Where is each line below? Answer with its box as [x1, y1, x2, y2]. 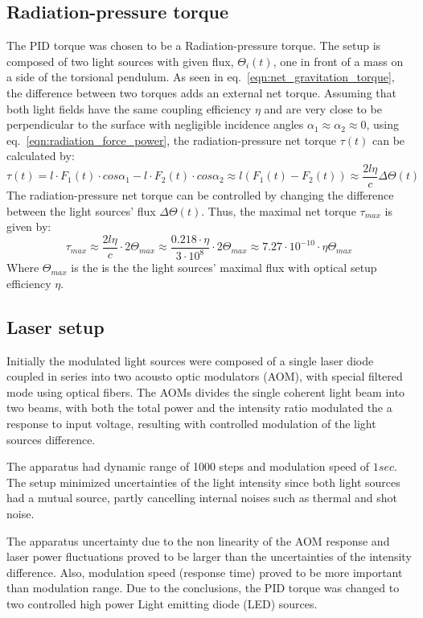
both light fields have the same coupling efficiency [6, 100, 252, 117]
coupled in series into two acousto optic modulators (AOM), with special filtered [6, 368, 403, 385]
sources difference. [6, 431, 96, 447]
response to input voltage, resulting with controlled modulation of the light [6, 414, 376, 431]
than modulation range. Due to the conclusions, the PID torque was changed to [6, 579, 400, 596]
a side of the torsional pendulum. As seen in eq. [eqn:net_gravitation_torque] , [6, 68, 395, 85]
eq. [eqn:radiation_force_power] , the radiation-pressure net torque [6, 131, 336, 148]
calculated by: [6, 147, 75, 164]
